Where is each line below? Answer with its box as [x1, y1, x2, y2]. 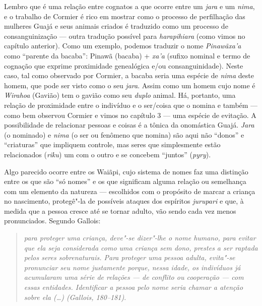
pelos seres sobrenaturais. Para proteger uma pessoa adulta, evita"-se [24, 252, 235, 263]
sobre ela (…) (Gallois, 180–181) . [24, 291, 126, 302]
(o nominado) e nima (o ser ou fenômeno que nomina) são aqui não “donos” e [4, 129, 244, 140]
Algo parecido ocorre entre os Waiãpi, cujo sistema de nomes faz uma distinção [4, 166, 248, 176]
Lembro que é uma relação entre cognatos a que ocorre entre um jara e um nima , [4, 1, 255, 11]
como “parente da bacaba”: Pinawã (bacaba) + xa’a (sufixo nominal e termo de [4, 50, 250, 60]
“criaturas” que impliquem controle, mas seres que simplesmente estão [4, 139, 221, 150]
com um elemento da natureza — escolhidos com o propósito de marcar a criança [4, 186, 255, 196]
